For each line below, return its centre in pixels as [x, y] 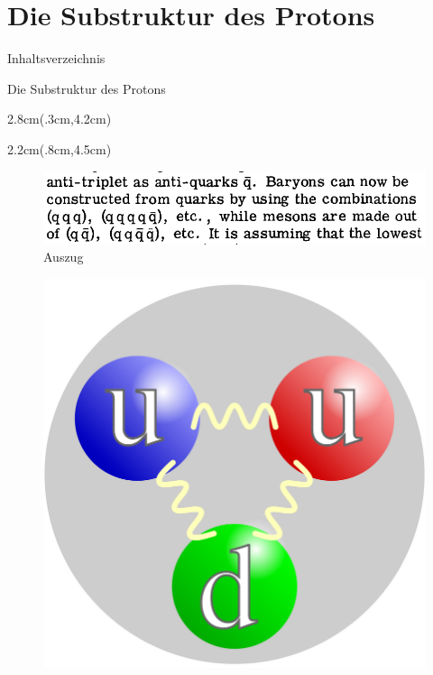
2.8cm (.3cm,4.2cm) [60, 119]
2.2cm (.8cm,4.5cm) [60, 148]
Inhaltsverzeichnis [56, 58]
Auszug [64, 257]
